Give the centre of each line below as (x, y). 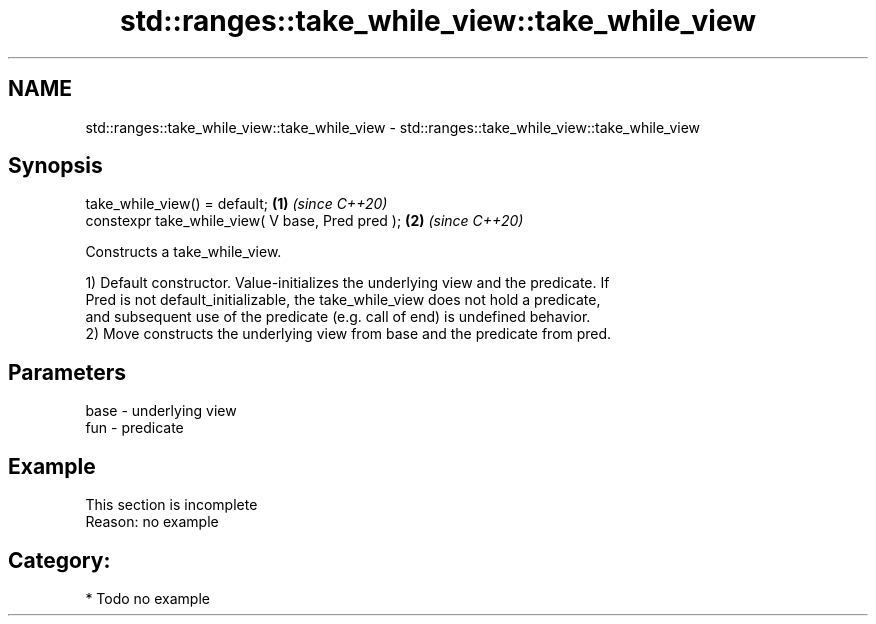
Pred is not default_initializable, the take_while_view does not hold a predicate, (343, 300)
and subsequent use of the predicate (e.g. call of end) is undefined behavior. (338, 317)
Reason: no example (152, 522)
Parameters (67, 372)
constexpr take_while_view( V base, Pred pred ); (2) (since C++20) (304, 221)
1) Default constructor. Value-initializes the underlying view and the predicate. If (347, 283)
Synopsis (55, 166)
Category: (59, 560)
